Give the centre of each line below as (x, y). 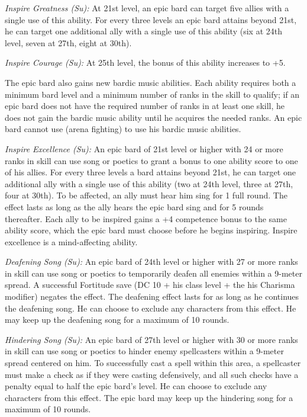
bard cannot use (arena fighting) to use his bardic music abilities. (123, 129)
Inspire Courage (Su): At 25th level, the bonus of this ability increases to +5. (145, 62)
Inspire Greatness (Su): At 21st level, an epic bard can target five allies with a (147, 8)
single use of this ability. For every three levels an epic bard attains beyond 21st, (151, 19)
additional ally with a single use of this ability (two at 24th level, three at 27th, (149, 183)
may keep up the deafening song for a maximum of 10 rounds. (117, 320)
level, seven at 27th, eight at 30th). (68, 42)
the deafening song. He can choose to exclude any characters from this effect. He (151, 308)
